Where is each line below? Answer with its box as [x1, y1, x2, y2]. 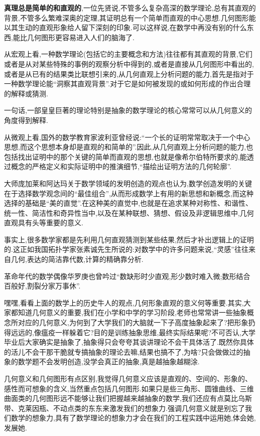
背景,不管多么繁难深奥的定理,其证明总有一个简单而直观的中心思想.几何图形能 [4, 12, 256, 23]
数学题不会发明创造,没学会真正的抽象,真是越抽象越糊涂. [18, 356, 200, 367]
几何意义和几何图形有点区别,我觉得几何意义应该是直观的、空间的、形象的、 [4, 373, 252, 383]
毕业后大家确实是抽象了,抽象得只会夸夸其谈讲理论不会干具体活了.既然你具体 [4, 337, 254, 347]
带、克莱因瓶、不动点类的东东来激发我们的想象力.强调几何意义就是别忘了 [4, 402, 245, 413]
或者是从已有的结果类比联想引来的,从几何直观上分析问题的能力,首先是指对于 [4, 68, 254, 79]
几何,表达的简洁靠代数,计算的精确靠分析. [11, 254, 144, 264]
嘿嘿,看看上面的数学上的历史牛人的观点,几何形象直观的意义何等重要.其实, [4, 297, 244, 308]
